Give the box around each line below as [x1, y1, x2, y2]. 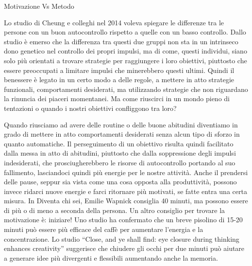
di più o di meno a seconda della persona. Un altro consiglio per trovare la [4, 205, 225, 215]
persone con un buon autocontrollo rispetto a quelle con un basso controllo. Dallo [4, 27, 246, 37]
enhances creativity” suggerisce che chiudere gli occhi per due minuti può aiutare [4, 243, 245, 253]
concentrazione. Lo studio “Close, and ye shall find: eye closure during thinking [4, 233, 239, 244]
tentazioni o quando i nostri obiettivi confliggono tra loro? [4, 103, 177, 113]
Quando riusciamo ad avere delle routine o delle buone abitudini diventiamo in [4, 119, 238, 129]
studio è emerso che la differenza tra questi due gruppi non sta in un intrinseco [4, 36, 238, 46]
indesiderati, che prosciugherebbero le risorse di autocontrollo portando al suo [4, 157, 235, 167]
